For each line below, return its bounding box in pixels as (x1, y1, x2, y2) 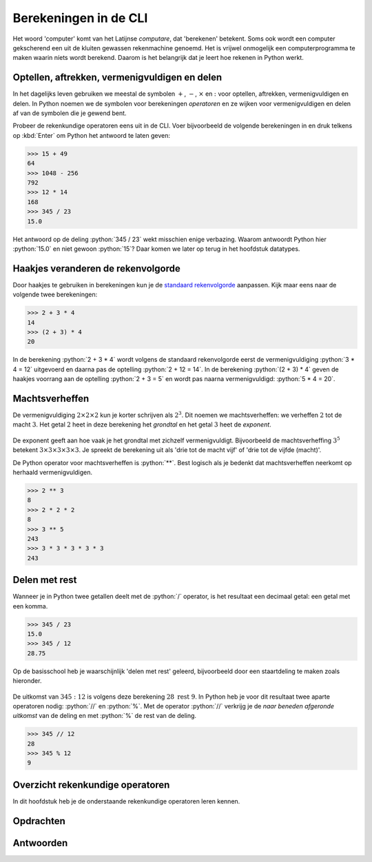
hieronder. (12, 677, 42, 685)
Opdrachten (12, 815, 65, 827)
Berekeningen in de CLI (12, 10, 148, 25)
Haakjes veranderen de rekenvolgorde (12, 263, 180, 274)
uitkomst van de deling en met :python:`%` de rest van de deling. (12, 712, 196, 720)
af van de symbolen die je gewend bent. (12, 109, 127, 117)
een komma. (12, 602, 48, 610)
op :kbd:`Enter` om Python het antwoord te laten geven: (12, 131, 170, 139)
